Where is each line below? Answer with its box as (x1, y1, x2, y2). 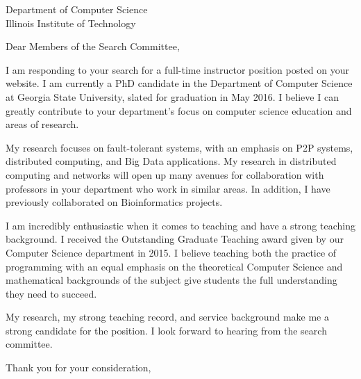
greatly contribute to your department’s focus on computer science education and (6, 103, 352, 118)
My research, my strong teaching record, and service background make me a (6, 309, 329, 324)
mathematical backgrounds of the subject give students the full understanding (6, 273, 337, 287)
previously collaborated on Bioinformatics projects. (6, 195, 223, 209)
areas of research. (6, 117, 79, 131)
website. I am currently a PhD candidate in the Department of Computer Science (6, 76, 353, 90)
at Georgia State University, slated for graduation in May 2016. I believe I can (6, 89, 339, 104)
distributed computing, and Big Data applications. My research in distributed (6, 154, 337, 168)
